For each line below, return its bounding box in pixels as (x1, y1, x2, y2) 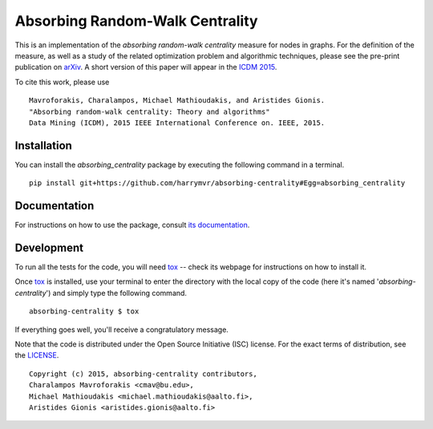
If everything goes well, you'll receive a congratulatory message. (14, 325, 229, 334)
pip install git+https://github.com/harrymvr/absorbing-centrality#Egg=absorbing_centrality (29, 179, 406, 188)
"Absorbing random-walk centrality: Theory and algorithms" (29, 107, 270, 116)
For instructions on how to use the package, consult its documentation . (14, 221, 250, 230)
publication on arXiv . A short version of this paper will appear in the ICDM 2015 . (14, 63, 277, 72)
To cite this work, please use (14, 77, 110, 87)
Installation (14, 139, 72, 152)
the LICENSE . (14, 350, 59, 360)
